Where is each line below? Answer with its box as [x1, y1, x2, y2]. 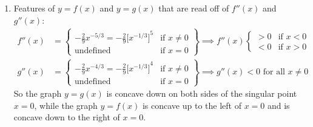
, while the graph [34, 99, 98, 111]
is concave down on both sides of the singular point [106, 87, 297, 100]
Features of [13, 2, 55, 14]
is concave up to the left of [142, 99, 241, 111]
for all [263, 68, 285, 77]
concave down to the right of [13, 111, 120, 123]
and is [267, 99, 290, 111]
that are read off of [158, 2, 229, 14]
